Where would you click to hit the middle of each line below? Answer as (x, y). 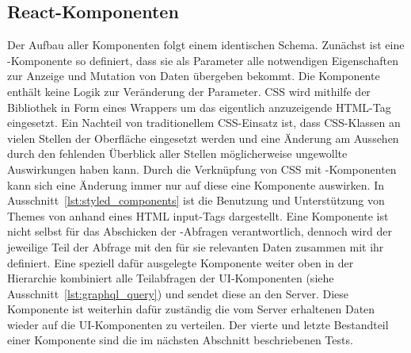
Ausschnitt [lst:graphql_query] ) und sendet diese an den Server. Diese (178, 293)
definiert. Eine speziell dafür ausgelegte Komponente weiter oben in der (181, 262)
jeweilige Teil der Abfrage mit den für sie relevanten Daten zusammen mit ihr (196, 246)
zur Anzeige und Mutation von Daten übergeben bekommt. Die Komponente (194, 76)
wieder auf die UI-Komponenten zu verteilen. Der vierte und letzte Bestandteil (198, 324)
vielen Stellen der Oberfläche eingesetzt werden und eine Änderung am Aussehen (203, 138)
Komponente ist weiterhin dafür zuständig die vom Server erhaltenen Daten (191, 309)
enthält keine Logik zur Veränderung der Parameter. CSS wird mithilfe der (189, 91)
